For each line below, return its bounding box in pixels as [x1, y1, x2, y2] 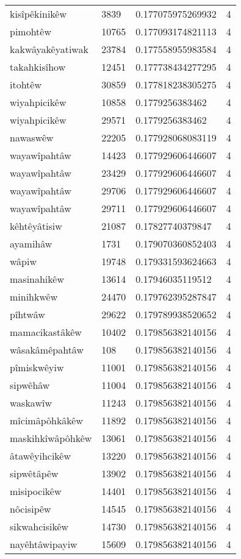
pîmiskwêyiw [10, 360, 64, 374]
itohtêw [10, 77, 42, 91]
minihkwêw [10, 290, 58, 304]
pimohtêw [10, 24, 52, 38]
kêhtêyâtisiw [10, 219, 62, 233]
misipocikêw [10, 484, 62, 498]
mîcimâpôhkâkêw [10, 413, 84, 427]
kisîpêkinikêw [10, 7, 67, 21]
